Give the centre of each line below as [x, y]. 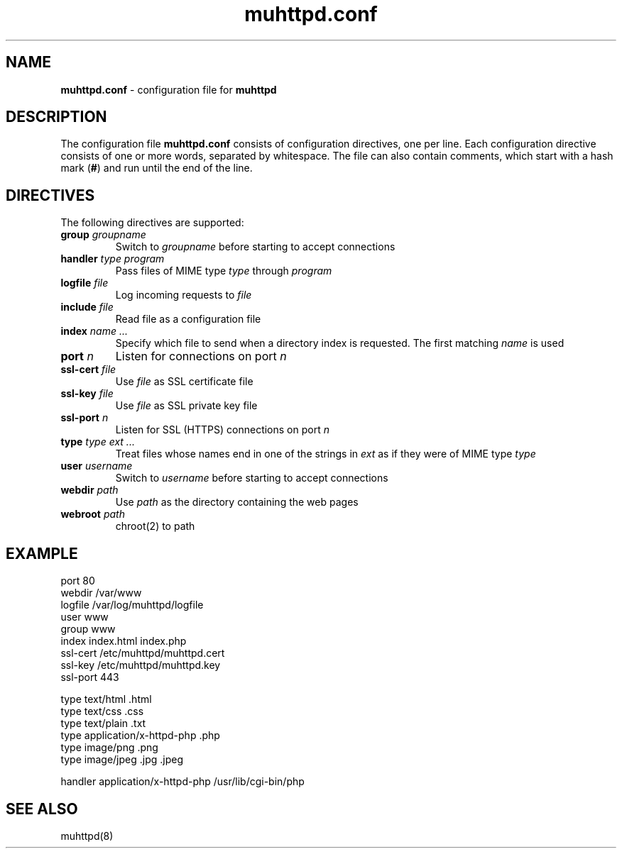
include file [87, 307]
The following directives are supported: [152, 223]
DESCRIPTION [56, 117]
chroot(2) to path [155, 526]
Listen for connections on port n [201, 356]
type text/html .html [106, 699]
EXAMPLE [42, 553]
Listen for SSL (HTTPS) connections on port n [222, 430]
